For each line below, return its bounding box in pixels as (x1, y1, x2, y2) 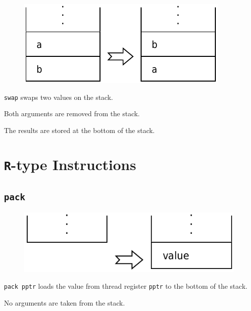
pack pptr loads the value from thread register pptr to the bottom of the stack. (4, 280, 248, 291)
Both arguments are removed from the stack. (4, 108, 140, 119)
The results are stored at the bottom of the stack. (4, 125, 155, 135)
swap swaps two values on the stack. (4, 91, 113, 102)
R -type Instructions (4, 154, 136, 174)
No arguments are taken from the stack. (4, 297, 125, 308)
